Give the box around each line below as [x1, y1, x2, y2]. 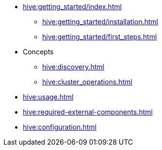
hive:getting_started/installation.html [42, 17, 158, 26]
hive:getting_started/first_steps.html [42, 33, 157, 41]
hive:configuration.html [23, 123, 97, 131]
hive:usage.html [23, 93, 74, 101]
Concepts [23, 48, 54, 56]
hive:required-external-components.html [23, 108, 153, 116]
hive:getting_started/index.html [23, 2, 122, 11]
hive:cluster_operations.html [42, 78, 132, 86]
